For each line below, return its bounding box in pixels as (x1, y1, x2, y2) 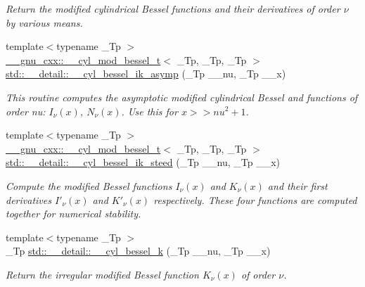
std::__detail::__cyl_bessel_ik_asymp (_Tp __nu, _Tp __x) (6, 66, 286, 81)
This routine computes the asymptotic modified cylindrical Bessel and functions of (6, 89, 358, 104)
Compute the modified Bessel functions (6, 178, 172, 193)
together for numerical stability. (6, 206, 141, 221)
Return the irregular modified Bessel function (6, 267, 199, 281)
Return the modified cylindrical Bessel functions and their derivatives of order (6, 1, 340, 15)
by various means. (6, 15, 83, 30)
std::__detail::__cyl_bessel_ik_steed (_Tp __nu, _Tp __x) (6, 155, 281, 170)
